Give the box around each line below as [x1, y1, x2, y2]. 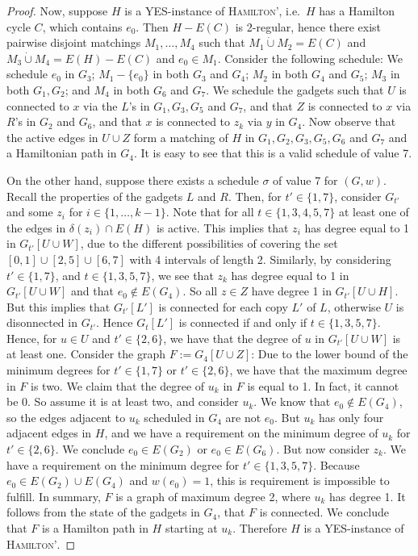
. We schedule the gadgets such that [206, 81, 384, 98]
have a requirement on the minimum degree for [6, 456, 240, 473]
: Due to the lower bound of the [251, 345, 408, 362]
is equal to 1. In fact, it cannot [247, 377, 399, 394]
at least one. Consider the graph [6, 345, 166, 362]
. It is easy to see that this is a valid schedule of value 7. [133, 144, 412, 161]
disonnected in [6, 314, 77, 331]
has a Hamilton [319, 2, 395, 19]
